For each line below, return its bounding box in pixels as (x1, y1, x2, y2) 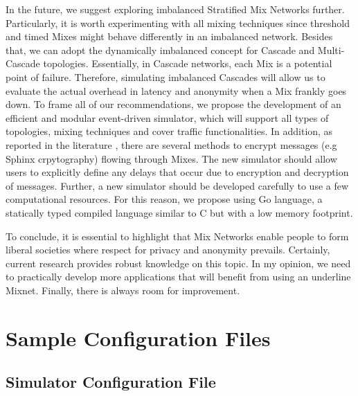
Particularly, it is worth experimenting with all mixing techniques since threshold (6, 15, 350, 30)
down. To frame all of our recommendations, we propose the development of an (6, 97, 341, 111)
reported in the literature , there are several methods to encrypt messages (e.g (6, 137, 337, 152)
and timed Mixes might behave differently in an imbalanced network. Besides (6, 29, 333, 44)
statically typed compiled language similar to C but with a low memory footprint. (6, 205, 353, 219)
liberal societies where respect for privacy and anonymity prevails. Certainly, (6, 242, 330, 257)
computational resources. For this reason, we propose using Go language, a (6, 192, 323, 206)
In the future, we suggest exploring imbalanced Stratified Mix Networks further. (6, 2, 345, 16)
